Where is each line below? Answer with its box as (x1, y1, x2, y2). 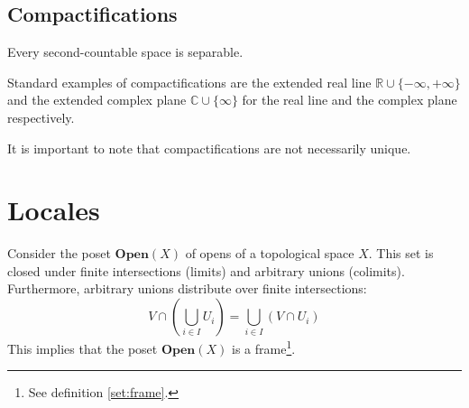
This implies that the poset (7, 338, 158, 357)
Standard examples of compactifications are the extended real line (7, 72, 372, 91)
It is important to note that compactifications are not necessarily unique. (7, 138, 411, 157)
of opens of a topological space (185, 244, 354, 263)
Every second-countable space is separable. (7, 42, 244, 61)
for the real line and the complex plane (242, 90, 457, 109)
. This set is (368, 244, 434, 263)
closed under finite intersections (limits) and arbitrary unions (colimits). (7, 261, 405, 280)
